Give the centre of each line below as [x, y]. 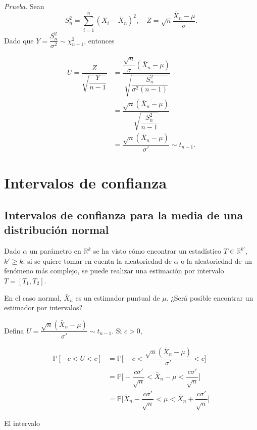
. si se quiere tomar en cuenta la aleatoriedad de [97, 260]
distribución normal [57, 230]
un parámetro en [55, 251]
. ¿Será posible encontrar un [210, 297]
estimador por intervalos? [43, 307]
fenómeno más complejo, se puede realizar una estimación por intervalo [114, 271]
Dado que [19, 40]
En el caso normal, [33, 297]
